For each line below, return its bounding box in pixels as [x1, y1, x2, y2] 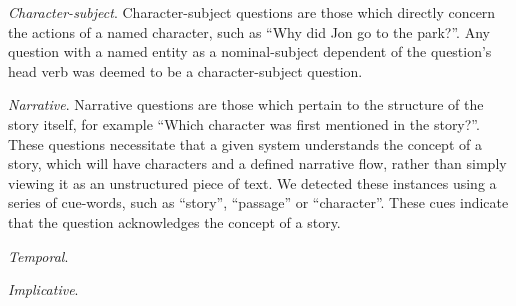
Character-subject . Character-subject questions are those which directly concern [8, 2, 496, 22]
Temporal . [8, 245, 69, 266]
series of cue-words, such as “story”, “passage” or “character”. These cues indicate [8, 192, 509, 213]
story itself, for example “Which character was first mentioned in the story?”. [8, 113, 480, 134]
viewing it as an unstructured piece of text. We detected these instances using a [8, 172, 497, 193]
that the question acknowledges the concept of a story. [8, 211, 341, 232]
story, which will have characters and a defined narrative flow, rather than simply [8, 153, 507, 174]
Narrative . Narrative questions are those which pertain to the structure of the [8, 94, 484, 115]
